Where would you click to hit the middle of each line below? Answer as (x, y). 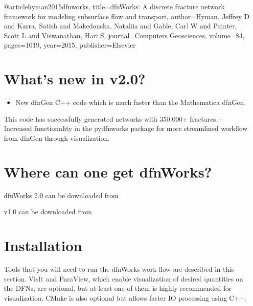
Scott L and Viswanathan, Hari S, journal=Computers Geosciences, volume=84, (124, 35)
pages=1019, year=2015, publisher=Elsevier (70, 45)
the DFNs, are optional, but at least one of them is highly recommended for (118, 288)
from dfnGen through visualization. (57, 138)
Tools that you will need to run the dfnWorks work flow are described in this (119, 268)
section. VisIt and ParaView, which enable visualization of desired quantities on (124, 278)
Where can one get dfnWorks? (108, 171)
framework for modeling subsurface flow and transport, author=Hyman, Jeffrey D (127, 16)
